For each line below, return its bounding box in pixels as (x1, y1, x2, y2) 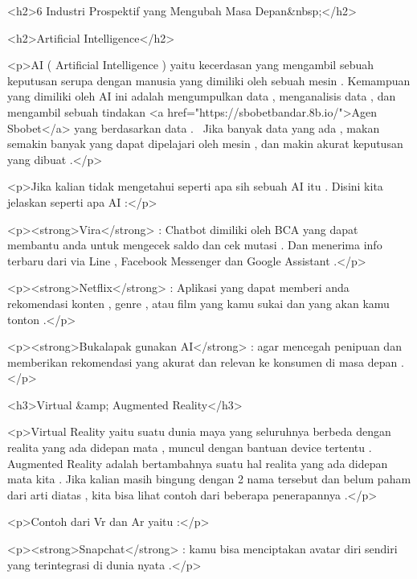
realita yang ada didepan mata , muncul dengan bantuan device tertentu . (7, 439, 372, 456)
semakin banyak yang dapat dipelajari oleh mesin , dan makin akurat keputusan (7, 135, 403, 152)
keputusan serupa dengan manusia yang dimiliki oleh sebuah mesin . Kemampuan (7, 72, 411, 88)
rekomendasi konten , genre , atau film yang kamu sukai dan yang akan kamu (7, 294, 390, 311)
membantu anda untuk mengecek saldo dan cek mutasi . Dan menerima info (7, 236, 382, 253)
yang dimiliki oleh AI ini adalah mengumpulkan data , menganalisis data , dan (7, 88, 396, 105)
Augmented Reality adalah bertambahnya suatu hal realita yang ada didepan (7, 454, 388, 471)
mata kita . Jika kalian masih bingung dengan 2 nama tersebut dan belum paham (7, 470, 411, 487)
